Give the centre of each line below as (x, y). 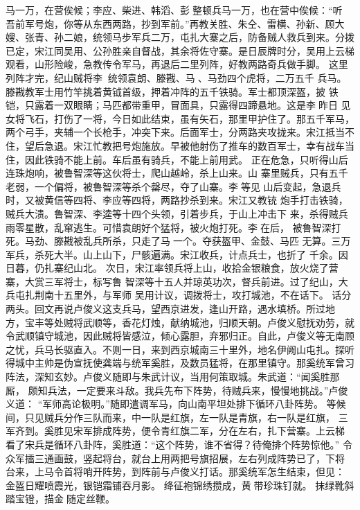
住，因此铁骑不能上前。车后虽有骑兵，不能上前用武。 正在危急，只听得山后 (177, 159)
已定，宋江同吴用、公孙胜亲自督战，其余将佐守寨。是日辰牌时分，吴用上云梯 (180, 50)
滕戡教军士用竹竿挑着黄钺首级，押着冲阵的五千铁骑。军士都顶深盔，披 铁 (172, 91)
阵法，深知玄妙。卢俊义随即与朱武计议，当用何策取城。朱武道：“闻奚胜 (168, 377)
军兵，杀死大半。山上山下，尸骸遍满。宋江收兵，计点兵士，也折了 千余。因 (177, 254)
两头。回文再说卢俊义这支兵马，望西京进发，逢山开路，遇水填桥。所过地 (170, 309)
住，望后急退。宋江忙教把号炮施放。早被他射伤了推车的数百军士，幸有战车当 (180, 145)
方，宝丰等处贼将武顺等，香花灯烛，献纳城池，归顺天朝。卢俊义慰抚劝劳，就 (180, 322)
